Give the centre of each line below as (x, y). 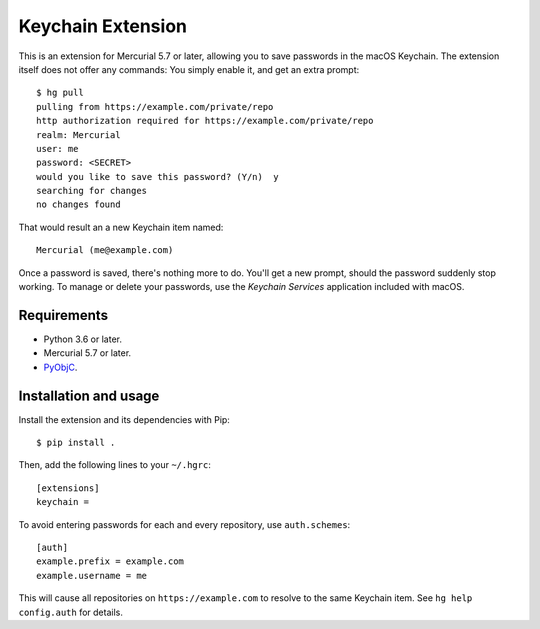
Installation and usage (89, 395)
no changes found (78, 204)
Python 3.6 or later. (82, 339)
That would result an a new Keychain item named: (121, 227)
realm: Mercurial (78, 134)
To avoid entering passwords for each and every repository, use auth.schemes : (184, 524)
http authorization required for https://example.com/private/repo (205, 121)
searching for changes (92, 191)
